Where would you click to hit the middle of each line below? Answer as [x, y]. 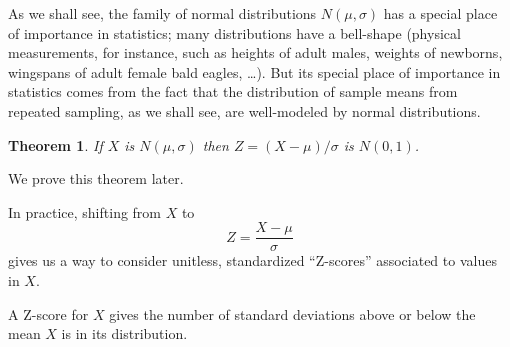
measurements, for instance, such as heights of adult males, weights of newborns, [255, 52]
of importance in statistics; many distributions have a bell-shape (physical [234, 32]
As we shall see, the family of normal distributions [162, 13]
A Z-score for [48, 313]
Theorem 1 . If [55, 144]
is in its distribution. [124, 333]
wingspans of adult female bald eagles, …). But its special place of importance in [254, 71]
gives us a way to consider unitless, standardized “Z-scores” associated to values [252, 260]
